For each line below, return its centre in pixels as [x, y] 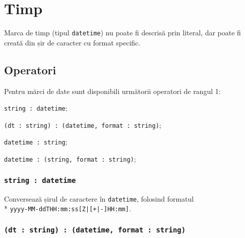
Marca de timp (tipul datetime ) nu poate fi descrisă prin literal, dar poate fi [122, 33]
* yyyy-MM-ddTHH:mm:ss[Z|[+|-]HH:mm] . [68, 208]
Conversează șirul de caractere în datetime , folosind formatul [99, 198]
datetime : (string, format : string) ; [70, 159]
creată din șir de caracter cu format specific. [72, 42]
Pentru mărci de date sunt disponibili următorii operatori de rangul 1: [112, 91]
